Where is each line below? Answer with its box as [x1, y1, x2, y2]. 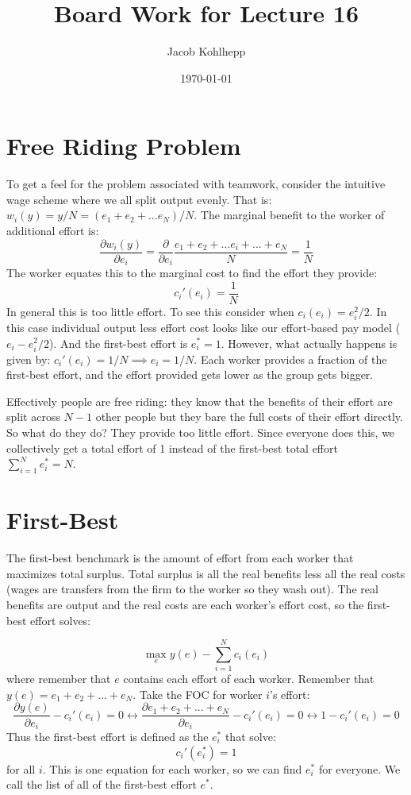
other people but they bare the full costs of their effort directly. [95, 408, 403, 425]
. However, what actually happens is [221, 334, 398, 351]
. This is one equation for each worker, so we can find [42, 760, 302, 777]
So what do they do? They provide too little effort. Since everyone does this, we [6, 424, 395, 441]
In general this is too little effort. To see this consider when [6, 303, 294, 319]
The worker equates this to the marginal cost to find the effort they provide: [6, 264, 378, 281]
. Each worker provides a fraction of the [194, 350, 387, 367]
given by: [6, 350, 51, 367]
